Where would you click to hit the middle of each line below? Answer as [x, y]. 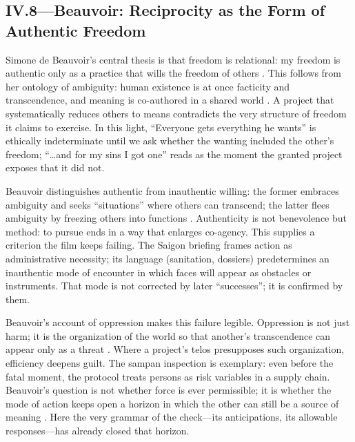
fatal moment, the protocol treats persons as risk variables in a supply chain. [168, 376]
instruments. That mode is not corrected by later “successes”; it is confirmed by [174, 286]
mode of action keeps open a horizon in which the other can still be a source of [172, 403]
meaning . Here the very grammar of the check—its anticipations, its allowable [172, 417]
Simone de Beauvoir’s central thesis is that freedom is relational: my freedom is [173, 59]
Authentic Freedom [76, 30]
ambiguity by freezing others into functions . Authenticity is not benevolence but [176, 218]
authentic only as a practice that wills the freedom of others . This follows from [174, 73]
